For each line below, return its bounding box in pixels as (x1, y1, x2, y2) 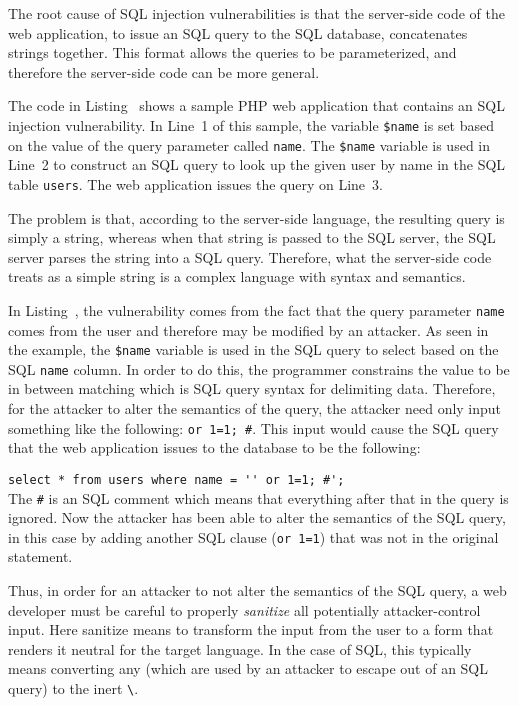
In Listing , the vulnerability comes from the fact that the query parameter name (8, 299, 505, 320)
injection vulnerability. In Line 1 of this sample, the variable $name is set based (8, 114, 495, 135)
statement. (8, 546, 73, 567)
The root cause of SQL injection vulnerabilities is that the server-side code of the (8, 3, 505, 23)
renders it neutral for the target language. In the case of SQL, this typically (8, 638, 472, 659)
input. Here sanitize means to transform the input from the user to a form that (8, 619, 494, 640)
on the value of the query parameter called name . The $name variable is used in (8, 134, 491, 155)
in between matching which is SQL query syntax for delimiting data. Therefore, (8, 378, 496, 399)
